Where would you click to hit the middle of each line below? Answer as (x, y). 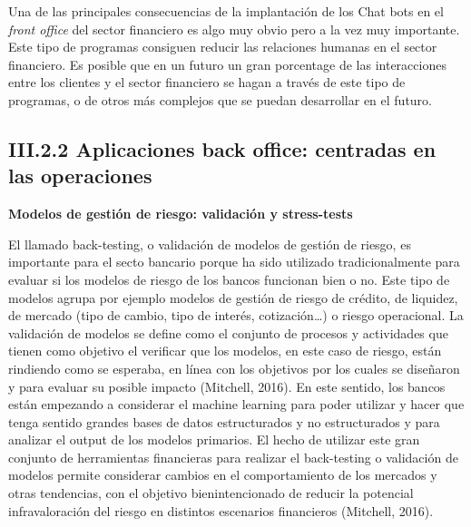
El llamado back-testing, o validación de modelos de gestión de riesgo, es (210, 244)
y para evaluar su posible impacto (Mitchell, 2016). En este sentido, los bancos (227, 386)
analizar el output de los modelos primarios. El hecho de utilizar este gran (214, 439)
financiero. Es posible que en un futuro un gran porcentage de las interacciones (227, 64)
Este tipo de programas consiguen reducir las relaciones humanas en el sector (223, 47)
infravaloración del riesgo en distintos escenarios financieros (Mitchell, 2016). (221, 510)
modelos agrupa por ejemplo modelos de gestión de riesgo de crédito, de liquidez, (233, 297)
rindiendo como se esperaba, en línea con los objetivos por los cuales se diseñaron (234, 368)
